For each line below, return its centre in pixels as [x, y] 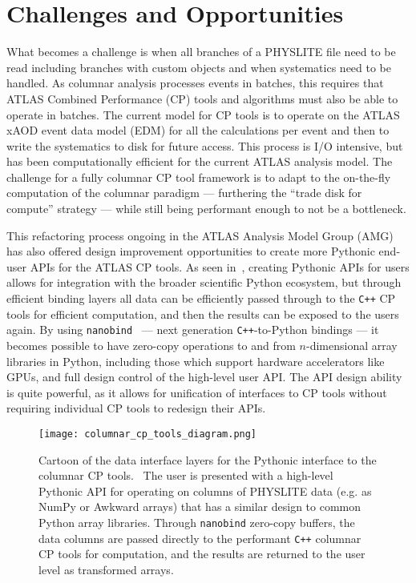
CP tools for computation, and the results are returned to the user [202, 554]
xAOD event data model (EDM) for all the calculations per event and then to [198, 130]
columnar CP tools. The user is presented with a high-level [186, 475]
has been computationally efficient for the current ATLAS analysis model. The [200, 161]
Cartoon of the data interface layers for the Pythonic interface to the [208, 459]
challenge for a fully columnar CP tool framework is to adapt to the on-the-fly [199, 177]
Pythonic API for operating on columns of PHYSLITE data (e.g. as [205, 491]
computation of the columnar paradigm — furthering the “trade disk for [184, 193]
